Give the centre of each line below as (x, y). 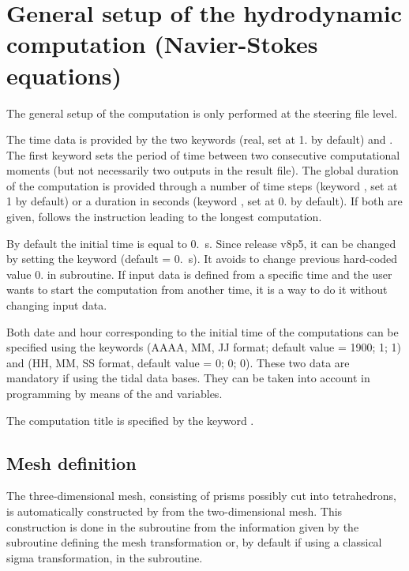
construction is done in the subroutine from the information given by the (183, 526)
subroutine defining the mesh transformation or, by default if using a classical (194, 542)
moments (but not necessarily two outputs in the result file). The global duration (203, 170)
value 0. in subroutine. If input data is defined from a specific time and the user (199, 274)
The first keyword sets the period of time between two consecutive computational (203, 154)
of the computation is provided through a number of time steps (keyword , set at (202, 185)
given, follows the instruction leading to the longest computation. (164, 217)
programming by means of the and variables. (114, 393)
